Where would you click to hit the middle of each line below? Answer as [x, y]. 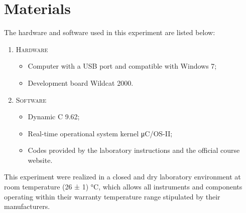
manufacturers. [27, 206]
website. [40, 160]
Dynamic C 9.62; [54, 117]
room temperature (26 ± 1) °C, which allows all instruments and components [123, 187]
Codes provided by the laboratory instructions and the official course [134, 150]
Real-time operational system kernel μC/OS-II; [100, 133]
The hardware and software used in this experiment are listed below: [110, 32]
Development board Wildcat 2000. [81, 82]
